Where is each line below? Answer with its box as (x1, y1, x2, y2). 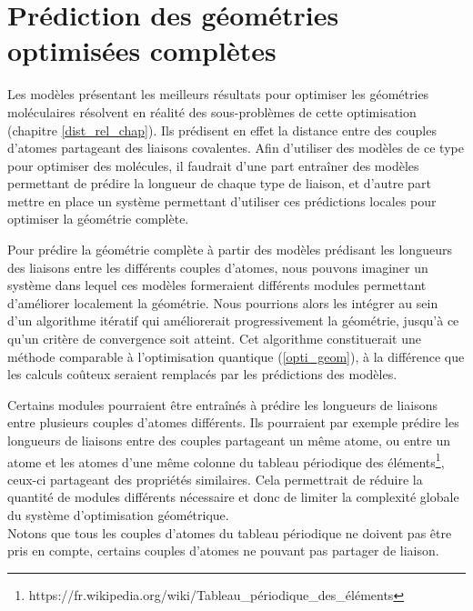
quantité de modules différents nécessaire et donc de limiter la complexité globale (7, 487, 459, 506)
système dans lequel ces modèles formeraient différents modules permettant (7, 275, 427, 295)
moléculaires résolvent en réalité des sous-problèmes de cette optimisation (7, 102, 417, 121)
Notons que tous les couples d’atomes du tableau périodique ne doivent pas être (7, 523, 452, 542)
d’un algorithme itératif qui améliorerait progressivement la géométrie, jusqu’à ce (7, 311, 459, 330)
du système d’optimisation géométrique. (7, 506, 229, 525)
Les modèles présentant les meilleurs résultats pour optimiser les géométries (7, 85, 429, 104)
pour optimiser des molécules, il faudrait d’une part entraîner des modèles (7, 155, 419, 175)
